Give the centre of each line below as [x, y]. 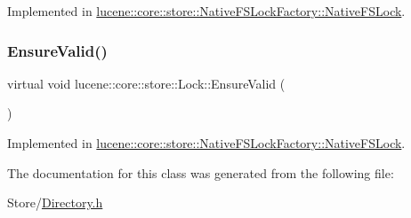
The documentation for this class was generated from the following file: [201, 172]
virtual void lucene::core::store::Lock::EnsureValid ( [146, 83]
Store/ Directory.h [55, 202]
